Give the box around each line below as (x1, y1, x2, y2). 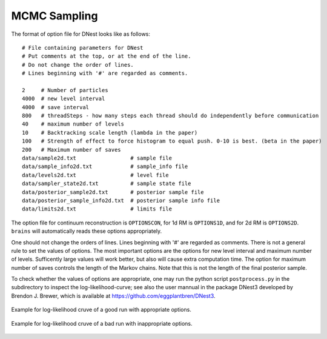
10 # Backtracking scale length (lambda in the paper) (22, 129, 198, 136)
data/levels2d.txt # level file (22, 172, 169, 178)
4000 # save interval (22, 104, 90, 110)
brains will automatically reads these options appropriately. (11, 227, 162, 235)
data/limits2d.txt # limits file (22, 206, 173, 212)
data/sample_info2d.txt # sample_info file (22, 163, 188, 170)
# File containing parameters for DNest (22, 44, 144, 51)
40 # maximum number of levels (22, 121, 124, 127)
